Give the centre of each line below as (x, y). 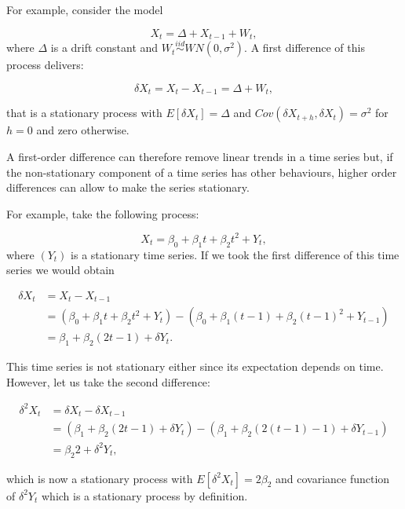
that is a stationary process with (84, 113)
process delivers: (45, 65)
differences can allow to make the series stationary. (128, 187)
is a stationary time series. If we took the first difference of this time (235, 254)
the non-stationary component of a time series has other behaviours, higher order (202, 172)
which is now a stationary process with (100, 478)
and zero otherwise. (83, 130)
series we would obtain (60, 270)
